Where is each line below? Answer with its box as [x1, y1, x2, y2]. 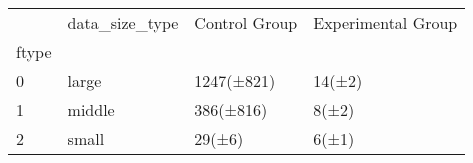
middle [67, 98, 115, 121]
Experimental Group [313, 11, 458, 34]
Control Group [194, 11, 298, 34]
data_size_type [67, 11, 179, 34]
